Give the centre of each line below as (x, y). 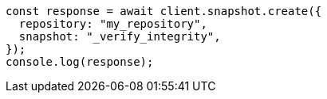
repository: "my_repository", (113, 24)
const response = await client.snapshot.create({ (164, 11)
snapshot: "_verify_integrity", (120, 36)
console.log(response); (80, 62)
